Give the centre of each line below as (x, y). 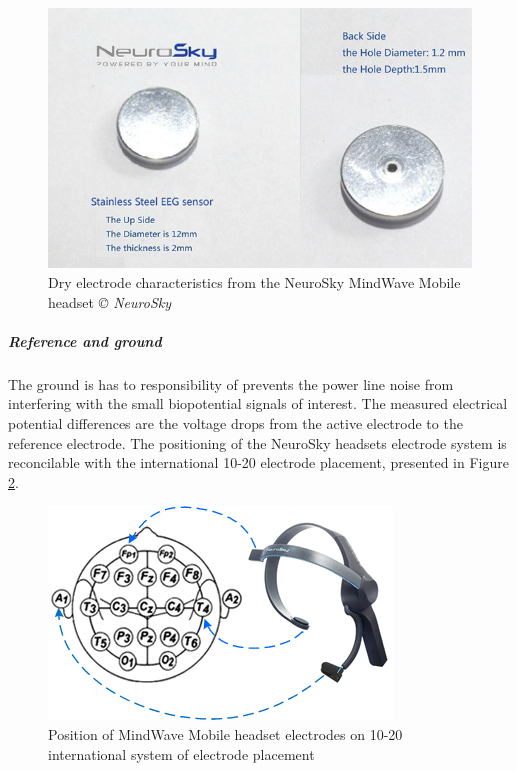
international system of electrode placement (181, 753)
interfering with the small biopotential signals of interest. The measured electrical (258, 403)
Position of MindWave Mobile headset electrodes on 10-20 (225, 733)
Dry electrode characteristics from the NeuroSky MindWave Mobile (254, 282)
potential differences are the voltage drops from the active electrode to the (235, 422)
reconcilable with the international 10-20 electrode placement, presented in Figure (258, 462)
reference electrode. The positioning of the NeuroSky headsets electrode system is (257, 442)
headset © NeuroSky (110, 301)
